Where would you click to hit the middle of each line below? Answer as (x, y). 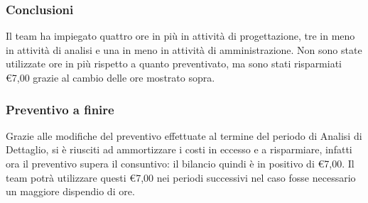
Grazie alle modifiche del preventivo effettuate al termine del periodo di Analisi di (184, 135)
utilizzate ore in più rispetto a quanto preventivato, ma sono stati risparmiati (174, 64)
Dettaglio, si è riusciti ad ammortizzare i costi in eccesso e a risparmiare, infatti (179, 149)
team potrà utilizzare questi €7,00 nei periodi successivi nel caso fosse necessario (181, 177)
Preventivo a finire (60, 109)
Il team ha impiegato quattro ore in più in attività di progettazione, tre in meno (180, 36)
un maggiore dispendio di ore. (70, 191)
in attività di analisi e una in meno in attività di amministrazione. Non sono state (184, 49)
